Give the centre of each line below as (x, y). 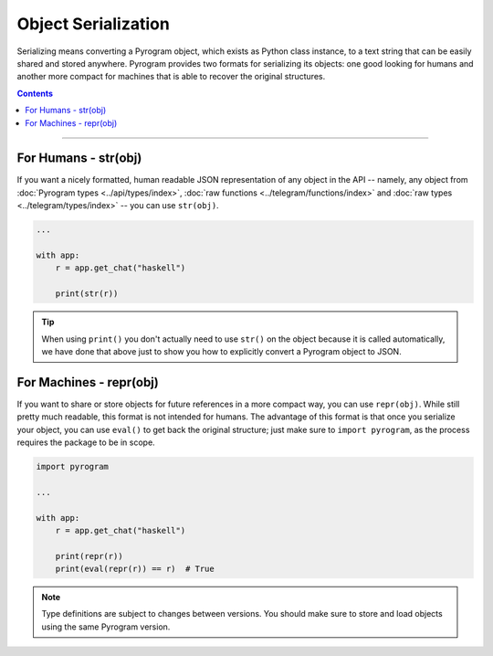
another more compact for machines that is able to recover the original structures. (171, 77)
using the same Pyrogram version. (106, 627)
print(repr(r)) (89, 556)
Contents (35, 93)
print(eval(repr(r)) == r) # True (135, 569)
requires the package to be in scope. (86, 442)
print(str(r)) (87, 294)
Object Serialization (94, 24)
